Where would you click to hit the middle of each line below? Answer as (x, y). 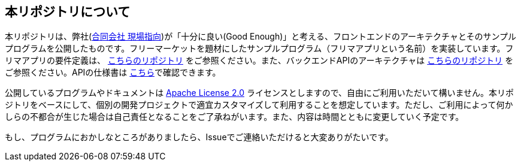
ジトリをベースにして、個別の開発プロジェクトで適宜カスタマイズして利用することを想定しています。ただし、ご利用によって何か (259, 105)
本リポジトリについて (68, 12)
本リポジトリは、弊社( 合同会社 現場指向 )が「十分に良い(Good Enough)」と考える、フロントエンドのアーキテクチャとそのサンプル (261, 37)
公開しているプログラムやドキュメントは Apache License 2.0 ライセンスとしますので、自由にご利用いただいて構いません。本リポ (259, 93)
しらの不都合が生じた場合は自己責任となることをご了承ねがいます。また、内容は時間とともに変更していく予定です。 (234, 117)
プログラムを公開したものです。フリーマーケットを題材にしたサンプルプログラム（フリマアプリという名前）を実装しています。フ (259, 49)
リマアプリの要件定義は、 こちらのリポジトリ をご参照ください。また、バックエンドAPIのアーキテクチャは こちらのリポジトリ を (259, 61)
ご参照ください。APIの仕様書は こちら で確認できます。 (113, 73)
